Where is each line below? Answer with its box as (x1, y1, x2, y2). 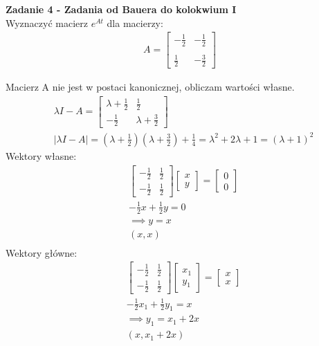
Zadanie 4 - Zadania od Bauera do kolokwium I (6, 2, 237, 16)
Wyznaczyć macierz (6, 15, 89, 30)
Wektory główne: (6, 245, 78, 259)
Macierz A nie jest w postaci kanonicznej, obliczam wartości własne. (6, 80, 295, 93)
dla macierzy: (107, 15, 163, 30)
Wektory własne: (6, 148, 77, 163)
